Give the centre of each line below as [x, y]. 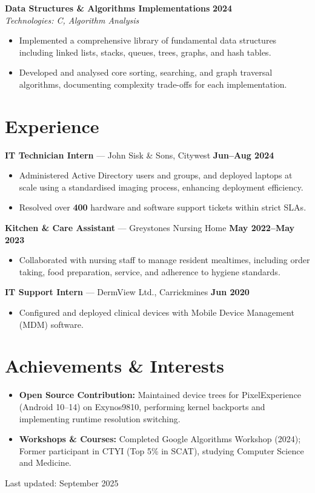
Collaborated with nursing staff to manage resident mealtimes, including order [164, 260]
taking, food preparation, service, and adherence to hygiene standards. [150, 271]
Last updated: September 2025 [62, 482]
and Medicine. [45, 462]
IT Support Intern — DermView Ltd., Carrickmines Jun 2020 [127, 292]
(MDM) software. [51, 324]
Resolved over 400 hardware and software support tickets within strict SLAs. [163, 207]
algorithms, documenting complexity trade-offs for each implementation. [153, 84]
